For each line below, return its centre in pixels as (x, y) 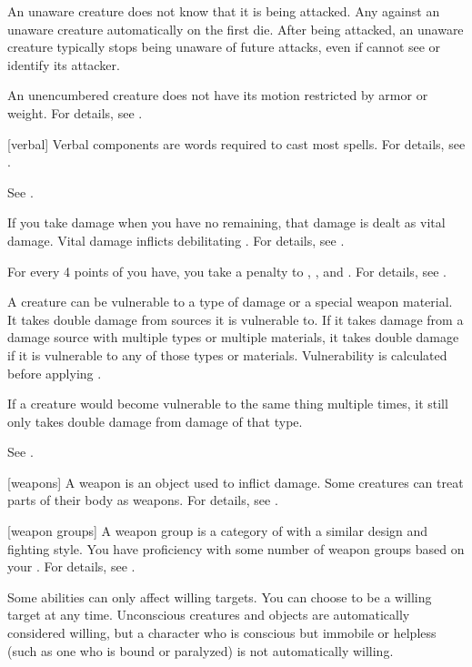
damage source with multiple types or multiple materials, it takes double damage (233, 337)
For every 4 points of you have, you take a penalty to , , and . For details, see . (227, 271)
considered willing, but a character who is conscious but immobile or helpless (222, 633)
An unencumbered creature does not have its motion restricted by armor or (218, 95)
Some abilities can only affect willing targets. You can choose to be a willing (220, 596)
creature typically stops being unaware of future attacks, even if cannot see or (224, 47)
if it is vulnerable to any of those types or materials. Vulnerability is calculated (227, 354)
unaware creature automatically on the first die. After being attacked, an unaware (236, 29)
